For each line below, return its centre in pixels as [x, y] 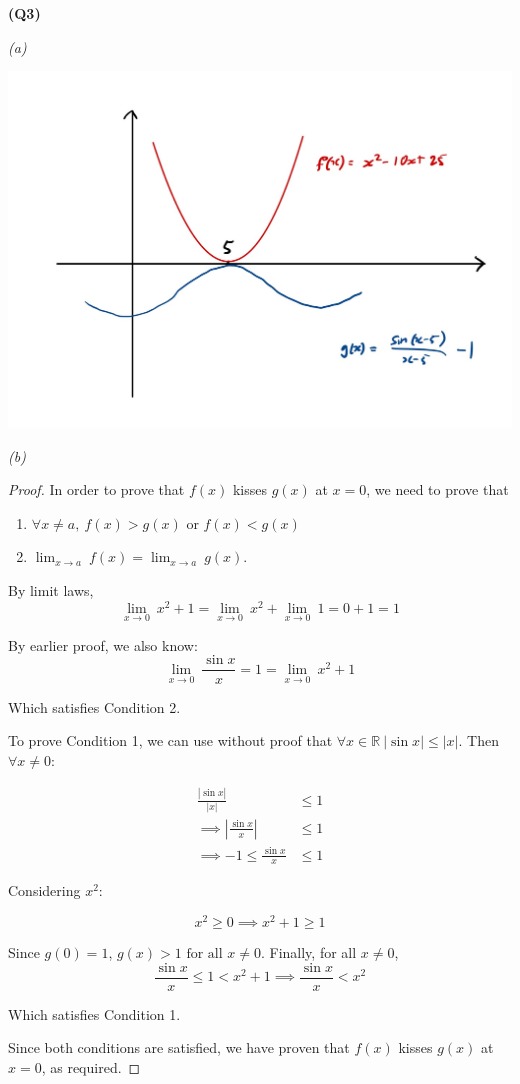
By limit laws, [51, 589]
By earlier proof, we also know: [103, 644]
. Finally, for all [308, 952]
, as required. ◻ [91, 1066]
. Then [478, 740]
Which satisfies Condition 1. [94, 1013]
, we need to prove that [437, 489]
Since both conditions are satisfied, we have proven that [179, 1047]
